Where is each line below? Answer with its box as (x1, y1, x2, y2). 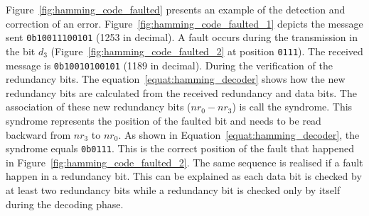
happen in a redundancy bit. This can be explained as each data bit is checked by (6, 169, 362, 183)
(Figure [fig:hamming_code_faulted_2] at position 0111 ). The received (50, 43, 363, 58)
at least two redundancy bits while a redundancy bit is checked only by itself (6, 182, 341, 197)
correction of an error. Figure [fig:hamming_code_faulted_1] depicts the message (6, 16, 363, 30)
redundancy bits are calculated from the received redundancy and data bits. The (6, 85, 357, 100)
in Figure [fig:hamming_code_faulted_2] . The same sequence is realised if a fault (6, 154, 363, 169)
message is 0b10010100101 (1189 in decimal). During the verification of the (6, 57, 333, 72)
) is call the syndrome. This (232, 99, 353, 114)
